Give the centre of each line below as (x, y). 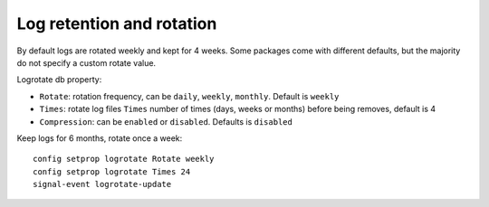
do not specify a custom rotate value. (86, 62)
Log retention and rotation (117, 24)
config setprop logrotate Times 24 (112, 171)
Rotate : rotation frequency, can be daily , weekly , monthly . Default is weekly (189, 96)
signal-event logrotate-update (102, 184)
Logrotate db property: (59, 80)
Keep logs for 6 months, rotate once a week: (100, 138)
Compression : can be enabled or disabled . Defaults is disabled (166, 121)
